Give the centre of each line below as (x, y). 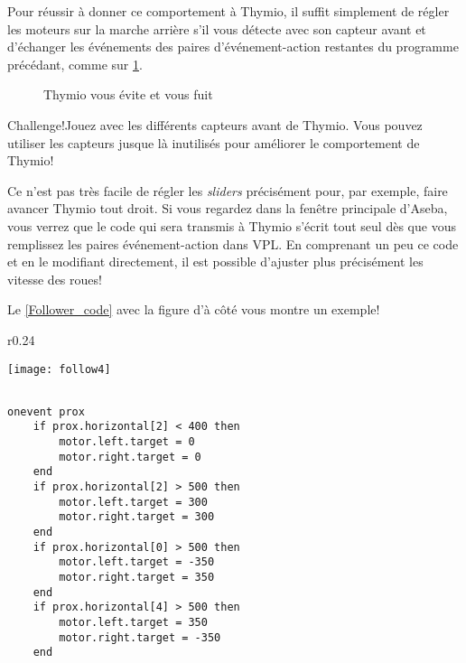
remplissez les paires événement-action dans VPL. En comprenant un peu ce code (233, 243)
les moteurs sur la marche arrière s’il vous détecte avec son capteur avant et (217, 28)
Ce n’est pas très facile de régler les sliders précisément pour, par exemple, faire (228, 190)
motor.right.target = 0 (130, 457)
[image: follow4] (59, 369)
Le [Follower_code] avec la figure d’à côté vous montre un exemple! (194, 309)
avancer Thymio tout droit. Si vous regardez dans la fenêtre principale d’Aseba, (228, 208)
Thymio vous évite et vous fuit (128, 94)
